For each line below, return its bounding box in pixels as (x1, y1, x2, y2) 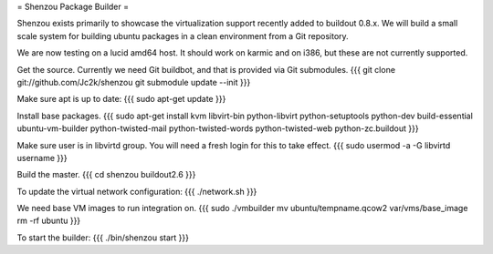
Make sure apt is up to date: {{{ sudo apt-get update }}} (16, 94, 226, 105)
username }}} (16, 152, 68, 163)
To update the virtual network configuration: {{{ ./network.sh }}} (16, 186, 257, 197)
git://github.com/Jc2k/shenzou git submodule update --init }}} (16, 76, 251, 87)
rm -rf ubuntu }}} (16, 215, 81, 227)
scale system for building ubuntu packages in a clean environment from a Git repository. (16, 30, 349, 41)
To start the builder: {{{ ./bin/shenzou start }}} (16, 232, 189, 243)
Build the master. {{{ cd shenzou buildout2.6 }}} (16, 169, 196, 180)
